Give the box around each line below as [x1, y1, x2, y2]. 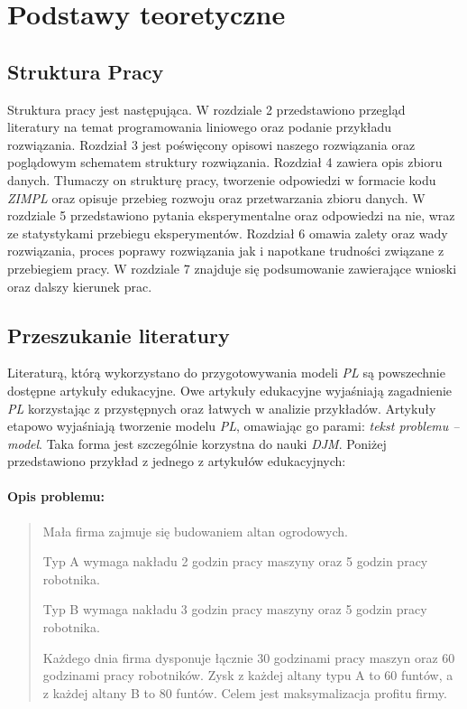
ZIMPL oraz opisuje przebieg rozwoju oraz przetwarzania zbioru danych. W [7, 188, 426, 207]
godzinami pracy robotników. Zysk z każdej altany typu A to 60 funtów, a [42, 666, 453, 685]
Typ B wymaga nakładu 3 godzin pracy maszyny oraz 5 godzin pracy [42, 600, 427, 619]
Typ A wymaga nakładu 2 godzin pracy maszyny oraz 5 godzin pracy [42, 552, 428, 571]
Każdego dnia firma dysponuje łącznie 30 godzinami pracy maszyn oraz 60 [42, 648, 455, 667]
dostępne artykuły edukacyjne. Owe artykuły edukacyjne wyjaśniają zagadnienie [7, 380, 453, 399]
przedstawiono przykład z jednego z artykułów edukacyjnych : [7, 452, 346, 471]
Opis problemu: [7, 487, 105, 506]
